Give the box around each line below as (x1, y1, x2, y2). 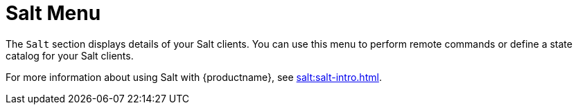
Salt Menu (6, 1, 101, 25)
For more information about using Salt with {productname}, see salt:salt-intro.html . (6, 71, 382, 83)
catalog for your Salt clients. (6, 49, 134, 62)
